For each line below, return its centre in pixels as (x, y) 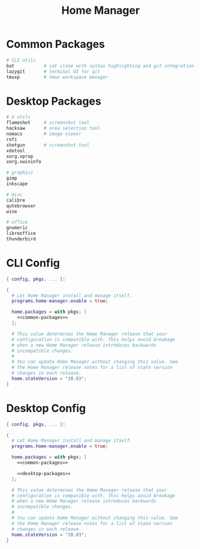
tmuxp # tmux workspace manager (57, 77)
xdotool (16, 151)
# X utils (19, 117)
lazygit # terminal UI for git (53, 71)
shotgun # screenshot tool (48, 145)
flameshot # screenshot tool (48, 123)
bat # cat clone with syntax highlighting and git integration (100, 66)
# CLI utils (21, 60)
